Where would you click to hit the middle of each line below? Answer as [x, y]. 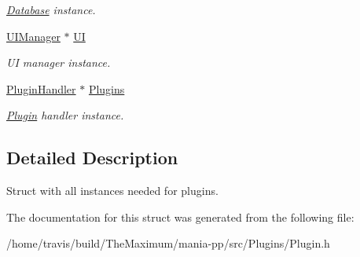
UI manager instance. [59, 62]
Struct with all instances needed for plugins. [112, 191]
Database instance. [51, 9]
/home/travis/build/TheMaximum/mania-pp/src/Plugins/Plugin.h [168, 243]
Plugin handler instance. [65, 115]
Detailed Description [92, 158]
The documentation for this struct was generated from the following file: [180, 217]
